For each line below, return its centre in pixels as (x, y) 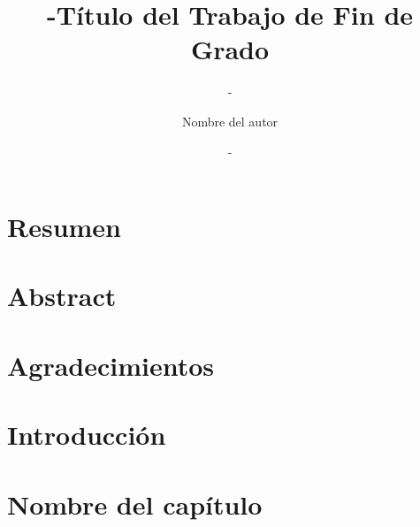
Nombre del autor (230, 121)
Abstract (62, 296)
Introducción (87, 435)
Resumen (64, 227)
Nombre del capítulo (135, 504)
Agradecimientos (111, 365)
